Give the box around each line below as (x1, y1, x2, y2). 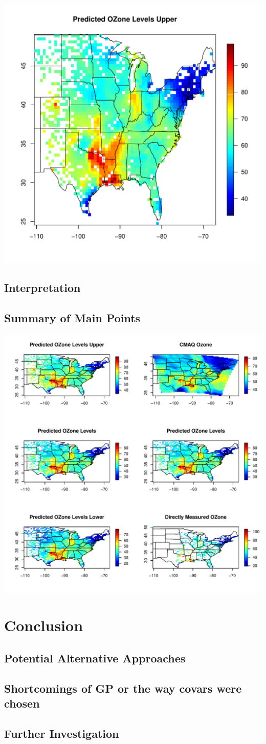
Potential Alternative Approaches (4, 650, 186, 665)
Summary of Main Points (4, 309, 141, 325)
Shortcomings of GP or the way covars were (4, 680, 242, 696)
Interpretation (4, 279, 81, 295)
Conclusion (4, 615, 83, 636)
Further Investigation (4, 725, 119, 741)
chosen (4, 695, 40, 711)
